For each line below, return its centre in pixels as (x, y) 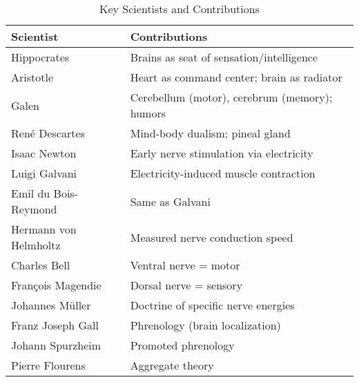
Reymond (34, 209)
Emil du (31, 193)
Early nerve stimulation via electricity (222, 153)
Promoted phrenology (182, 345)
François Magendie (56, 285)
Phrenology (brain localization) (205, 325)
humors (148, 113)
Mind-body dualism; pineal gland (210, 133)
